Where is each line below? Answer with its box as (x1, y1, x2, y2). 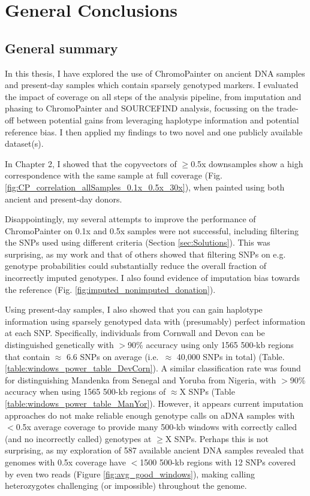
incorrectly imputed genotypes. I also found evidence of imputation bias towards (5, 271, 300, 284)
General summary (5, 38, 118, 57)
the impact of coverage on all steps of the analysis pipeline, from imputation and (5, 90, 302, 102)
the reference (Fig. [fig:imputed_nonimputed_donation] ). (5, 283, 216, 295)
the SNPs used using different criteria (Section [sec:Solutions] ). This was (5, 236, 270, 249)
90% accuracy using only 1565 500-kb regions (128, 338, 294, 351)
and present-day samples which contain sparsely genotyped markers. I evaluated (5, 78, 299, 91)
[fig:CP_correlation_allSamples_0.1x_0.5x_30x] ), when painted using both (5, 180, 285, 193)
